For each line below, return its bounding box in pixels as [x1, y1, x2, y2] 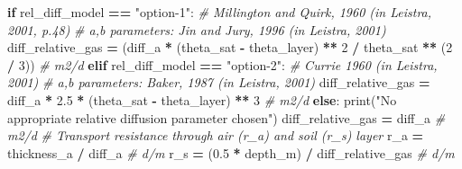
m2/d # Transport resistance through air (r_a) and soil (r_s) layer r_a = [7, 126, 424, 145]
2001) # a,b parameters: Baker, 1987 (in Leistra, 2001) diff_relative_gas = [7, 73, 430, 92]
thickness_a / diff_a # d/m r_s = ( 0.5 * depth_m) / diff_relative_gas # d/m [7, 143, 455, 162]
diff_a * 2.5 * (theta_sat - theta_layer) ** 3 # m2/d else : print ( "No [7, 90, 397, 109]
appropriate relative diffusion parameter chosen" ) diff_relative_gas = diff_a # [7, 108, 446, 127]
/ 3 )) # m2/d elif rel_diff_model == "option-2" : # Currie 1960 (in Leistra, [7, 55, 438, 74]
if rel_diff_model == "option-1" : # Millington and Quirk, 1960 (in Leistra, [7, 3, 432, 21]
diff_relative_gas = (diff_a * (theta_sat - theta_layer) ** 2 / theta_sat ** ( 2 [7, 38, 453, 57]
